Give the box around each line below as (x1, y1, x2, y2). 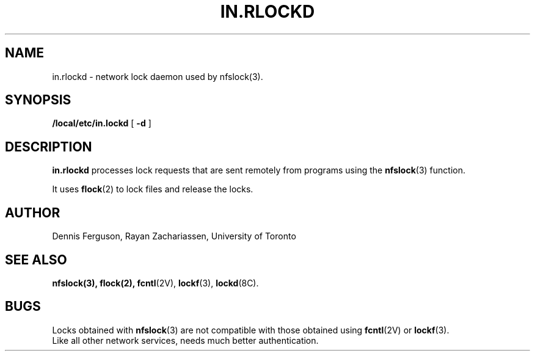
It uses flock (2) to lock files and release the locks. (52, 184, 253, 195)
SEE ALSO (5, 252, 67, 267)
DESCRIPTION (5, 139, 92, 154)
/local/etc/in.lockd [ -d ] (52, 118, 151, 129)
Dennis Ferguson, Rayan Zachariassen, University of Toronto (52, 231, 296, 242)
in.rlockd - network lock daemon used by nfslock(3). (52, 71, 263, 82)
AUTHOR (5, 205, 60, 220)
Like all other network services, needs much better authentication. (52, 335, 319, 346)
